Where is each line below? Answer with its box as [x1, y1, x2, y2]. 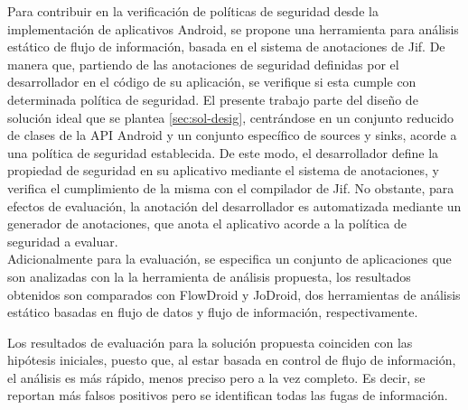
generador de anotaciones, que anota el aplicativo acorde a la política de [7, 214, 407, 233]
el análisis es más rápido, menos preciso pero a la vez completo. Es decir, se [7, 368, 426, 387]
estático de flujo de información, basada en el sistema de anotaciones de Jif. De [7, 37, 445, 56]
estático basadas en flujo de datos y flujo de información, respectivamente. [7, 303, 418, 321]
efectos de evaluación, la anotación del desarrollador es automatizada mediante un [7, 196, 462, 215]
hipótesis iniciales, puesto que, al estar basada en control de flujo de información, [7, 350, 456, 369]
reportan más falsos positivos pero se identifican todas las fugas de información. [7, 386, 448, 405]
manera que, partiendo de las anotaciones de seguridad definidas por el [7, 54, 399, 73]
